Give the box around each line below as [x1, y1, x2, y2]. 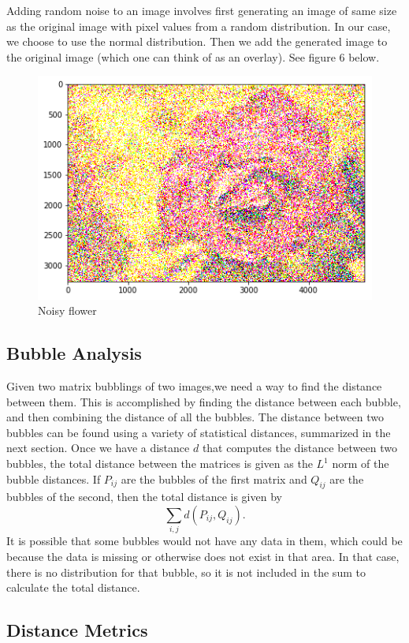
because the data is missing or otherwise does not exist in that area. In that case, [6, 548, 400, 564]
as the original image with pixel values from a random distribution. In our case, [6, 17, 391, 34]
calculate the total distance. [6, 579, 140, 596]
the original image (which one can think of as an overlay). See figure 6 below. [6, 48, 380, 65]
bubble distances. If [6, 470, 101, 487]
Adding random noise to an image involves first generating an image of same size [6, 2, 397, 18]
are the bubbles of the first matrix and [121, 470, 307, 487]
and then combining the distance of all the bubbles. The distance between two [6, 409, 384, 425]
